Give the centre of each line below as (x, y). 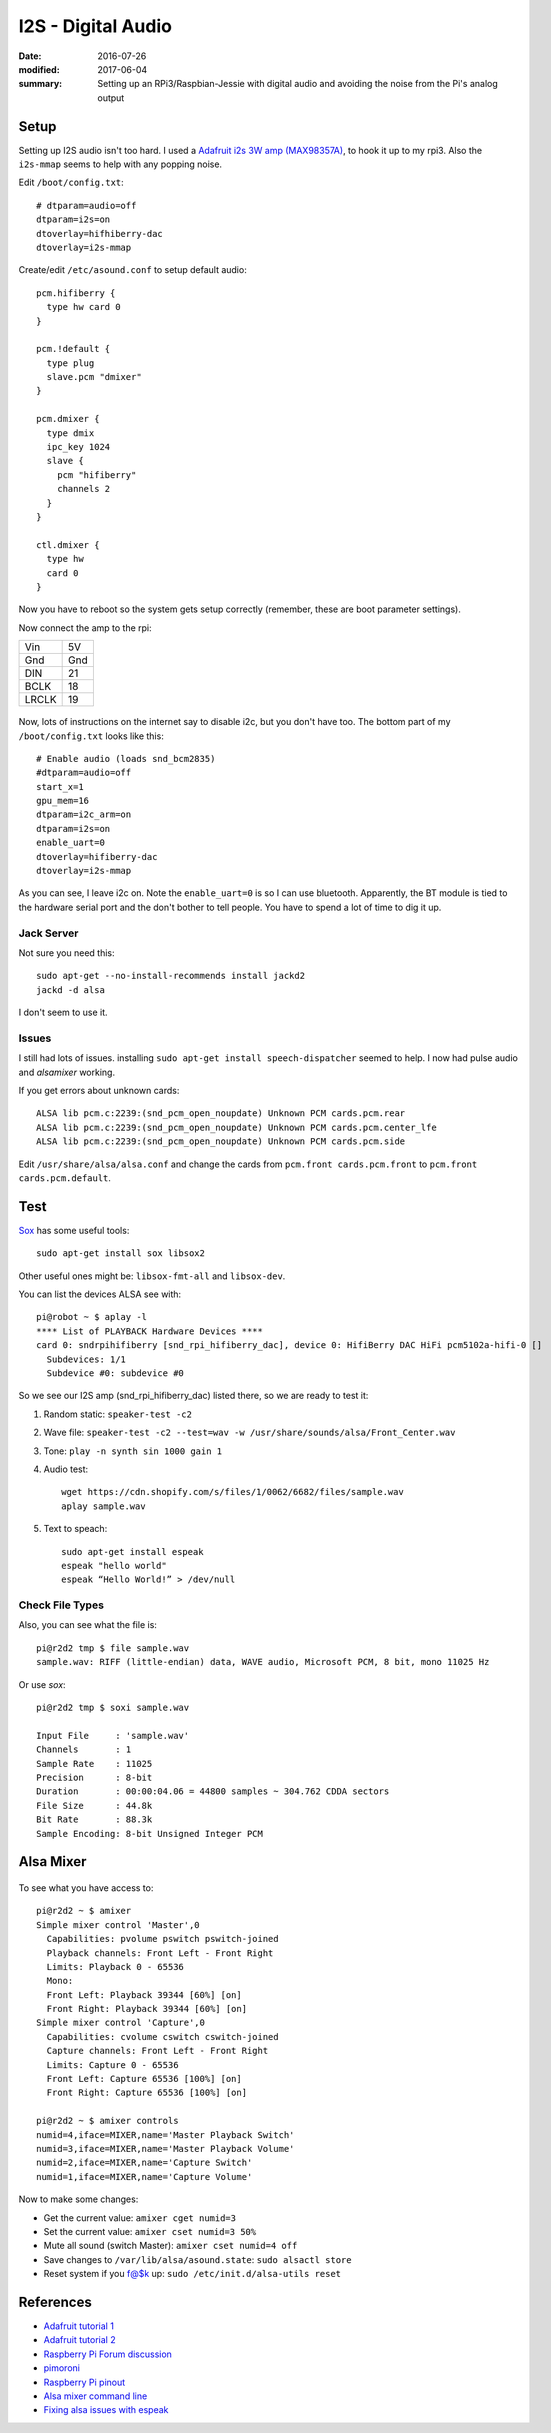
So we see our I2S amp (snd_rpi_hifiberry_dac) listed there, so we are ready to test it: (193, 1396)
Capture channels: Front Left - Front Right (157, 2051)
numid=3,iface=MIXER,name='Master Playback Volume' (165, 2148)
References (55, 2301)
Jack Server (48, 933)
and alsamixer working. (66, 1072)
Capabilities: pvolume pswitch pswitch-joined (162, 1939)
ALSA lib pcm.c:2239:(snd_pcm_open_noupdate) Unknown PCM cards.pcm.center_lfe (236, 1127)
